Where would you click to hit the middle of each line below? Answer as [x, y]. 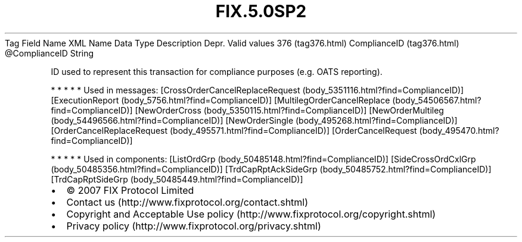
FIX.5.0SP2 [261, 11]
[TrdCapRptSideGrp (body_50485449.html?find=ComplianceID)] [177, 179]
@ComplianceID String [49, 53]
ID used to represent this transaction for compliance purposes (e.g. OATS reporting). [217, 71]
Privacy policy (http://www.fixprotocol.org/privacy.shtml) [194, 226]
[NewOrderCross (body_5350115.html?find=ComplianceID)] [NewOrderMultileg [289, 110]
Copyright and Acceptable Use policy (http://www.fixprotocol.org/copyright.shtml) [251, 214]
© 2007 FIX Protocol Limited [130, 190]
